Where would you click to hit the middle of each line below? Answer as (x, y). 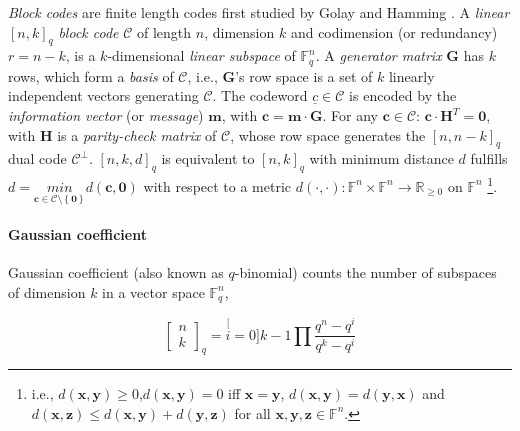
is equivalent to (208, 158)
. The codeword (260, 95)
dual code (37, 158)
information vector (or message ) (106, 115)
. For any (350, 115)
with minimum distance (381, 158)
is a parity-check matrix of (137, 134)
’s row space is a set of (304, 75)
